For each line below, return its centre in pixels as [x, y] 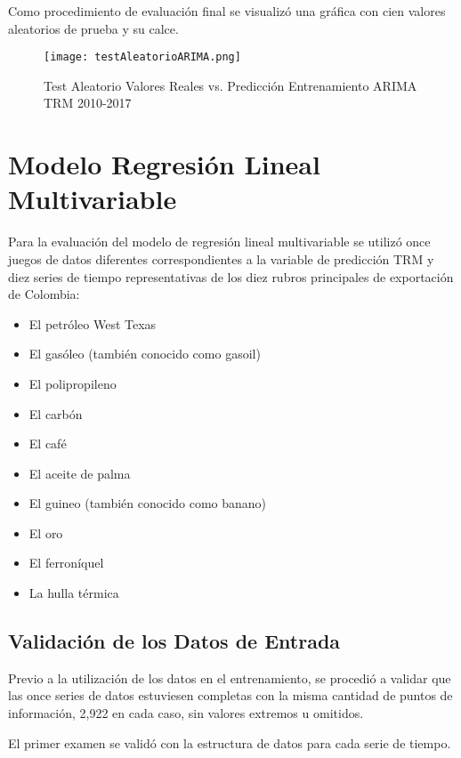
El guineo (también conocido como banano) [148, 503]
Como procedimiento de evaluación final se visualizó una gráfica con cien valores [227, 11]
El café [48, 444]
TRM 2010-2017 [88, 103]
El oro [46, 532]
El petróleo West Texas [93, 323]
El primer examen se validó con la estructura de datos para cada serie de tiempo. [230, 742]
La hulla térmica [74, 593]
